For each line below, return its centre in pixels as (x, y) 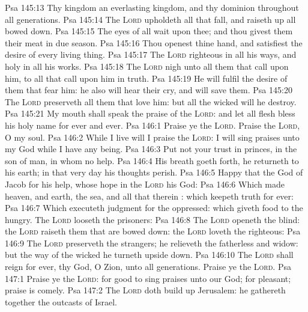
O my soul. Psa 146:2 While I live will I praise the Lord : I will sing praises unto (152, 137)
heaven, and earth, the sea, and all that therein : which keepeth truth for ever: (149, 196)
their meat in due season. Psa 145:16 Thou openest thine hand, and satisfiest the (154, 42)
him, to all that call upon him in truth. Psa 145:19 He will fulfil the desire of (146, 78)
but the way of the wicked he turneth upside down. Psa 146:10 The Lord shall (149, 255)
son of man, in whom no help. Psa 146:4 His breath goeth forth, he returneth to (152, 160)
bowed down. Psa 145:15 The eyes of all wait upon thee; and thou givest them (149, 31)
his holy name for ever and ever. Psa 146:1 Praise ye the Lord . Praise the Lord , (152, 125)
